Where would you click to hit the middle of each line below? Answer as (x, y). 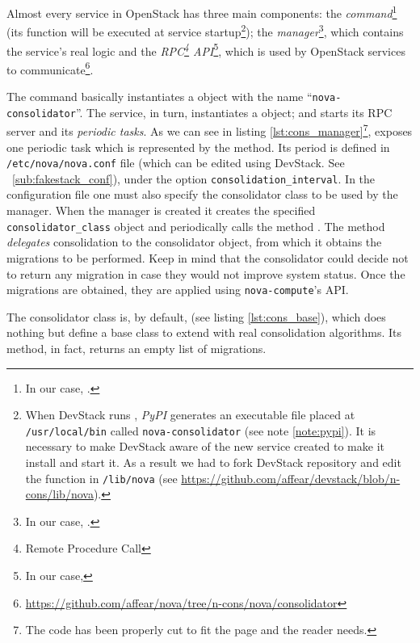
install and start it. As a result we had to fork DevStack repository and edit (213, 462)
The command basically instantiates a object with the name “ (160, 96)
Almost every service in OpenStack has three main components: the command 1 (202, 12)
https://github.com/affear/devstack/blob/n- (291, 478)
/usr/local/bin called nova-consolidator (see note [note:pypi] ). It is (201, 430)
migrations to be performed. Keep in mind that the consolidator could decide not (208, 257)
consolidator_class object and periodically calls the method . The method (196, 226)
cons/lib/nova (59, 494)
